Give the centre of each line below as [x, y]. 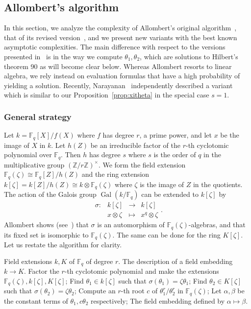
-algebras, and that [217, 225]
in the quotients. [218, 184]
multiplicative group [34, 164]
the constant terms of [36, 300]
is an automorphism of [131, 225]
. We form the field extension [142, 164]
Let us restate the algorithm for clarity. [63, 245]
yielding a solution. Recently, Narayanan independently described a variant [118, 85]
